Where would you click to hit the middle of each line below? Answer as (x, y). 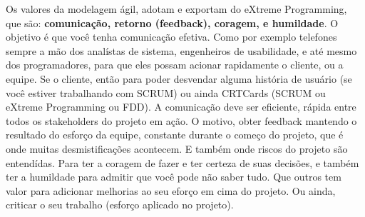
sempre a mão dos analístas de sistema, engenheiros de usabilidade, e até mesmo (181, 50)
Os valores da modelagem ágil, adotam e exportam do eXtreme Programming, (176, 9)
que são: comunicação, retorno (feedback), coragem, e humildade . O (172, 22)
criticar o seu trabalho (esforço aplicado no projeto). (120, 205)
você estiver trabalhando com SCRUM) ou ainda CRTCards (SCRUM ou (166, 92)
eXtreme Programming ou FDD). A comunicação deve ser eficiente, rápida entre (181, 107)
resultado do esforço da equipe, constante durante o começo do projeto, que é (175, 135)
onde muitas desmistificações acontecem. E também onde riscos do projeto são (177, 148)
